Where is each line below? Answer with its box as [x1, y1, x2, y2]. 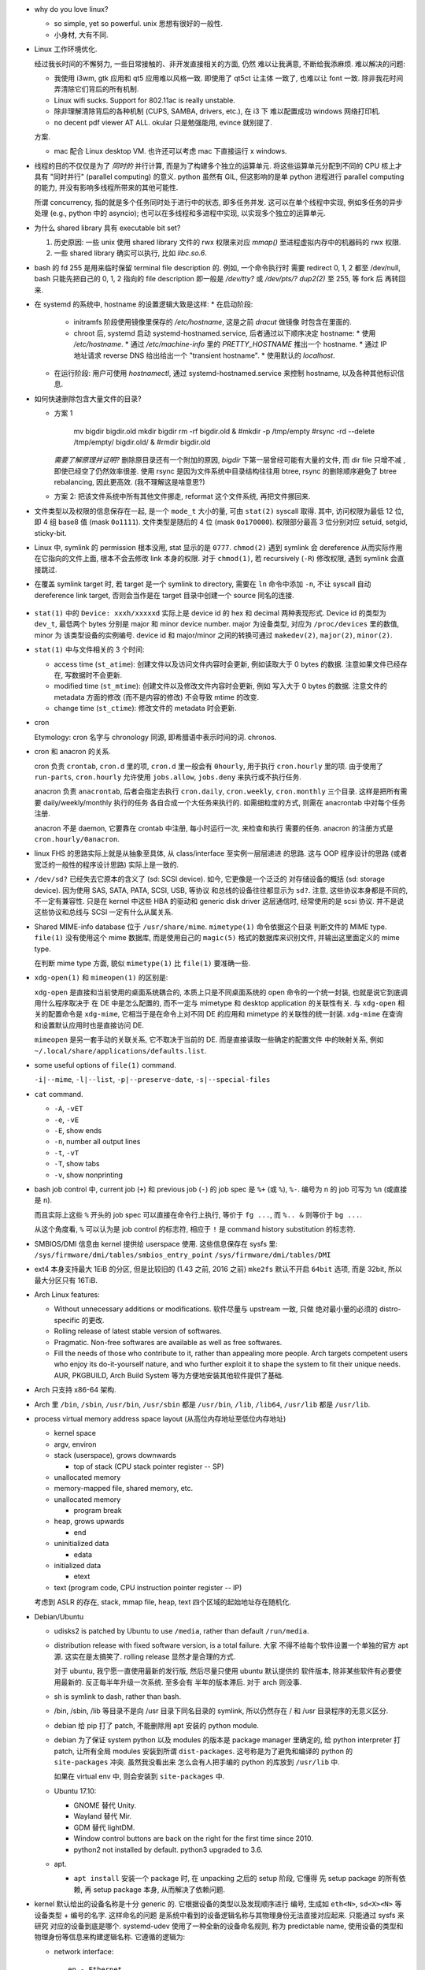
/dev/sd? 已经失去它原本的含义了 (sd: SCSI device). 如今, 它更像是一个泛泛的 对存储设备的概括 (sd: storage [34, 875, 386, 884]
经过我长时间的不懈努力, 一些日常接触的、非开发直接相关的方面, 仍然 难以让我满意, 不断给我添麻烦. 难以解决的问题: [34, 59, 405, 69]
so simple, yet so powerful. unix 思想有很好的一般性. [54, 19, 224, 28]
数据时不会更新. [71, 670, 123, 679]
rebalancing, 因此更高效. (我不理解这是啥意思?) [54, 478, 205, 487]
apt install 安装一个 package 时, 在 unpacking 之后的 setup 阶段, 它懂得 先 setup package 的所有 [73, 1874, 399, 1883]
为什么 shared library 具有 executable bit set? [34, 223, 181, 232]
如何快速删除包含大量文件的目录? [34, 394, 142, 403]
